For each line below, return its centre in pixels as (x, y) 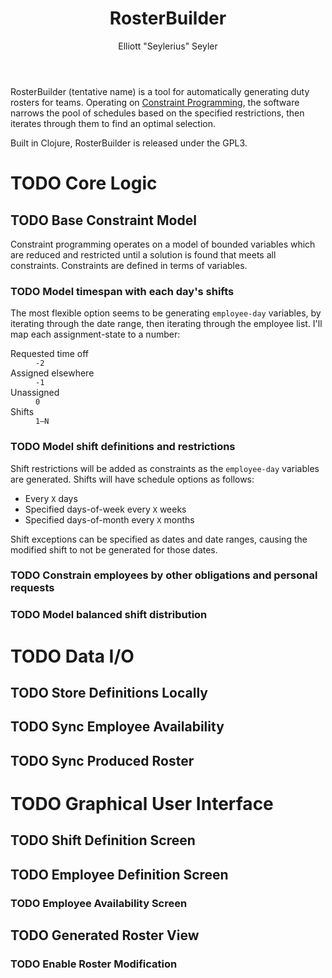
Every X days (51, 498)
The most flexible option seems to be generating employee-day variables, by (166, 313)
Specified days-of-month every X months (109, 519)
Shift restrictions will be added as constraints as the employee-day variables (165, 468)
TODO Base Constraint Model (103, 220)
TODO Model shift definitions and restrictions (123, 447)
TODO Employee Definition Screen (119, 874)
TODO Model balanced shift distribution (109, 615)
